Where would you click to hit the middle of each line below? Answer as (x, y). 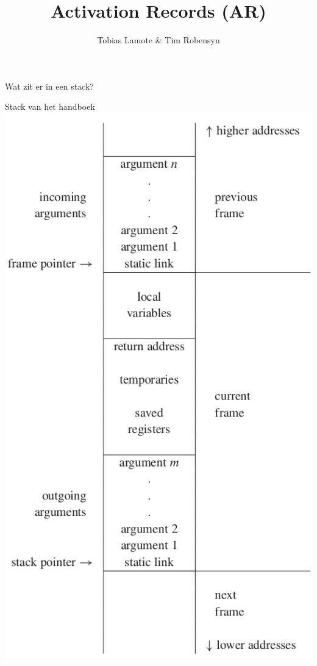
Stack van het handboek (50, 106)
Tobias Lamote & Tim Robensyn (158, 40)
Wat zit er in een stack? (49, 86)
